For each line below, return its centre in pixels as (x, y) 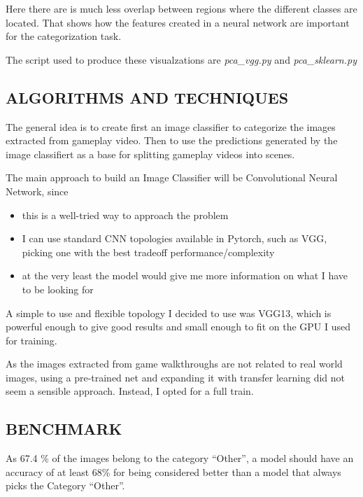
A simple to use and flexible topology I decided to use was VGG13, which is (169, 313)
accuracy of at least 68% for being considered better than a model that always (173, 471)
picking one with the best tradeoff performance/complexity (148, 252)
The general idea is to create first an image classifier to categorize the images (171, 126)
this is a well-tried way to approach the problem (125, 215)
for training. (31, 340)
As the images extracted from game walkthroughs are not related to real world (174, 364)
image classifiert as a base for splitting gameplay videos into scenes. (150, 154)
